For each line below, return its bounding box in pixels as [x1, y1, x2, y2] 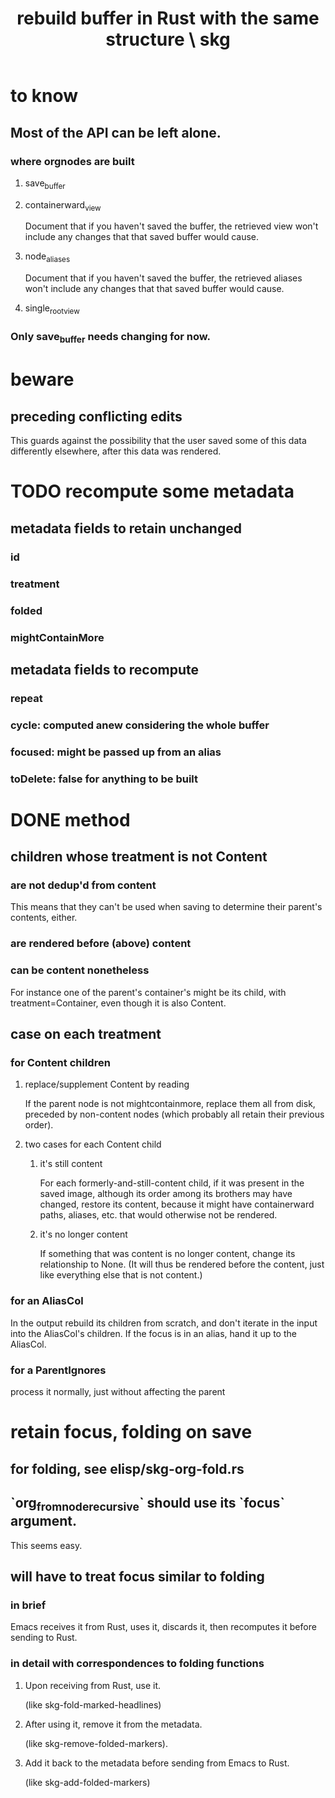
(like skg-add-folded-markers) [24, 1776, 151, 1788]
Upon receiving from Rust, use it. [24, 1679, 162, 1691]
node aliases [24, 250, 71, 265]
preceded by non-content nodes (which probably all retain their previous [24, 1108, 325, 1121]
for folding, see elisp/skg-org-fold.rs [10, 1460, 245, 1477]
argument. [10, 1513, 78, 1530]
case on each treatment [10, 1026, 162, 1043]
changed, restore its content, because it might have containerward [39, 1198, 315, 1211]
